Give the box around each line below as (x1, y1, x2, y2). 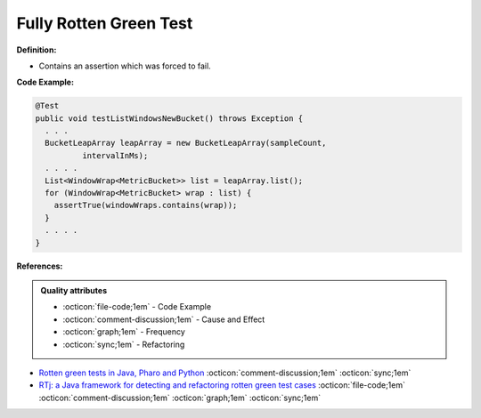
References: (16, 261, 63, 271)
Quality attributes (40, 285, 107, 295)
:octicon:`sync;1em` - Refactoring (62, 339, 185, 350)
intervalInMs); (81, 150, 149, 160)
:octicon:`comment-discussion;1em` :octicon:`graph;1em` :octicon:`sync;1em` (38, 392, 321, 403)
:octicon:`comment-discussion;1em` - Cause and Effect (62, 314, 265, 325)
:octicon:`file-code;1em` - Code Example (62, 301, 212, 312)
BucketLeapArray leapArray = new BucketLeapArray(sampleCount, (45, 138, 327, 149)
